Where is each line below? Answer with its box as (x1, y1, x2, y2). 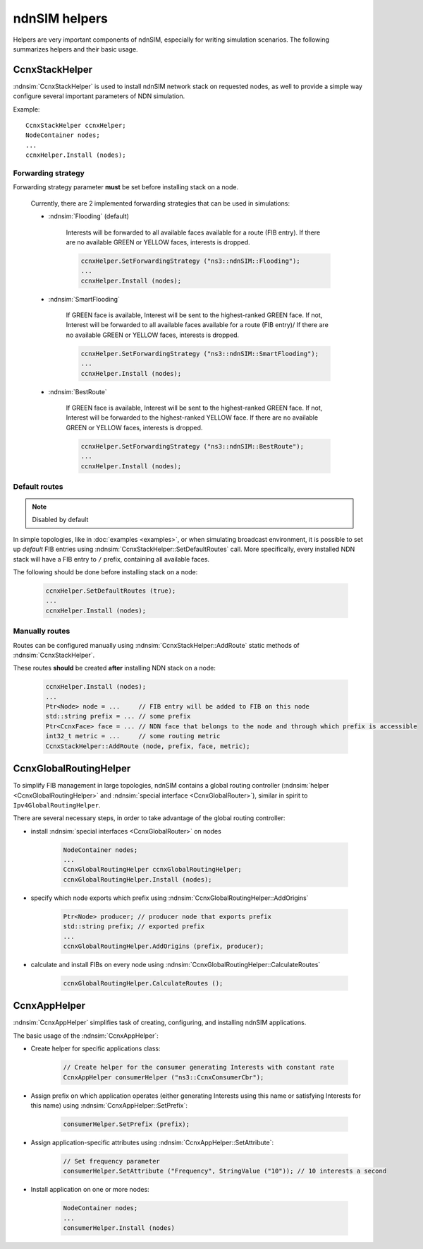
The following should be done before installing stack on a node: (13, 568, 198, 576)
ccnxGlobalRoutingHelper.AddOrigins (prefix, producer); (63, 942, 264, 950)
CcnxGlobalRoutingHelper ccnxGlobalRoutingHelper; (63, 865, 243, 874)
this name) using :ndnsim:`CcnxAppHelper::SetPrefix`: (30, 1101, 188, 1109)
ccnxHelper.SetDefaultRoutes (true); (45, 586, 176, 595)
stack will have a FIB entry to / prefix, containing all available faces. (13, 555, 210, 563)
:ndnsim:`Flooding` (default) (48, 212, 130, 220)
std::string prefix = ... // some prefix (45, 712, 191, 721)
